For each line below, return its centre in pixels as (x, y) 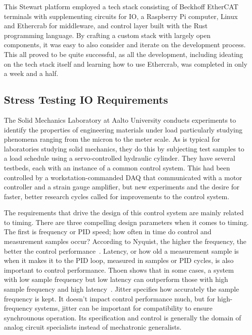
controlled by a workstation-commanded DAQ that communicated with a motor (123, 177)
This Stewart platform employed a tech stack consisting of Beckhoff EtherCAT (121, 6)
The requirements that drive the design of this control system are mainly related (124, 213)
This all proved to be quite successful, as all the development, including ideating (124, 54)
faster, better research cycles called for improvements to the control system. (117, 196)
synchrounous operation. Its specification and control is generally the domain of (123, 317)
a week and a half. (31, 73)
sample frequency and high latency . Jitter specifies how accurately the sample (122, 289)
